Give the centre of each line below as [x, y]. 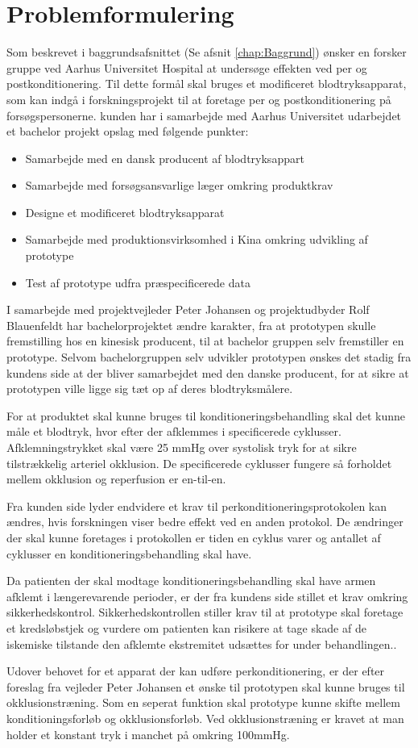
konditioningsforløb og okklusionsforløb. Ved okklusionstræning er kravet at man [205, 718]
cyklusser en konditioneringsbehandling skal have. [129, 553]
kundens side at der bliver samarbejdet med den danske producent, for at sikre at [208, 372]
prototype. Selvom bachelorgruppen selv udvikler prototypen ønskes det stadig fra [209, 357]
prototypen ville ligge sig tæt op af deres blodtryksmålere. [150, 389]
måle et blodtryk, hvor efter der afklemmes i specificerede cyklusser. [174, 431]
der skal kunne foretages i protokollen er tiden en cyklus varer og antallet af [194, 537]
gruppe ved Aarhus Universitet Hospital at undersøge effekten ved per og [187, 67]
